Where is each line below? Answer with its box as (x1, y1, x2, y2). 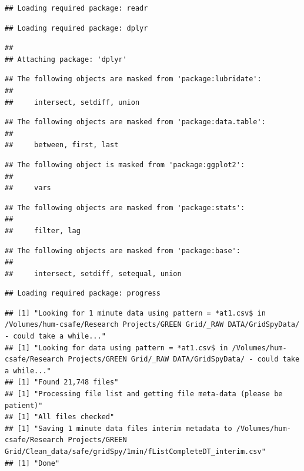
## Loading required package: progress (5, 289, 161, 298)
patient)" (5, 401, 43, 410)
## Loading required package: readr (5, 4, 148, 12)
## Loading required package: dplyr (5, 24, 148, 32)
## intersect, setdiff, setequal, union (5, 269, 182, 278)
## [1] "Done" (5, 459, 60, 467)
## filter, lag (5, 226, 81, 235)
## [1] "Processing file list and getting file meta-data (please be (5, 390, 283, 399)
